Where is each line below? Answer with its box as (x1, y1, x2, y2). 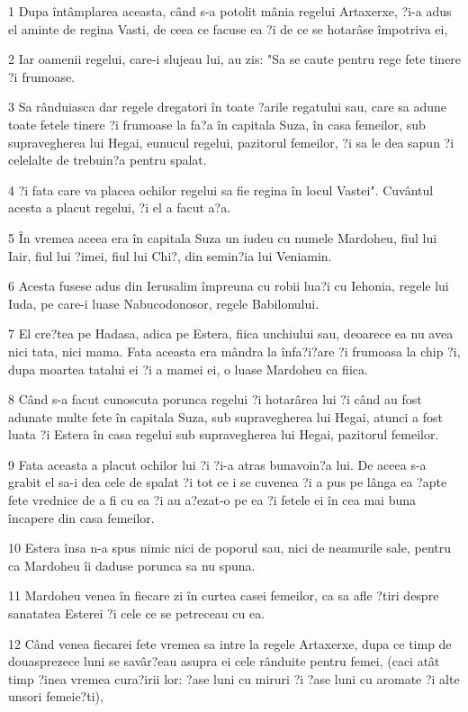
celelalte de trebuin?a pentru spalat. (8, 150, 207, 169)
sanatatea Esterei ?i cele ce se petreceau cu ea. (8, 604, 265, 623)
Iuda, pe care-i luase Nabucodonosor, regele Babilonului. (8, 293, 319, 312)
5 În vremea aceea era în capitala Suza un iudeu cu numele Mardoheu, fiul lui (8, 228, 437, 247)
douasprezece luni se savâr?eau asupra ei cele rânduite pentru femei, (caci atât (8, 652, 440, 671)
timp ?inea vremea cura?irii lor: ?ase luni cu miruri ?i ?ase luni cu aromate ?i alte (8, 669, 460, 688)
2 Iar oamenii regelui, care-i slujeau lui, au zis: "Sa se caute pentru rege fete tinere (8, 50, 462, 68)
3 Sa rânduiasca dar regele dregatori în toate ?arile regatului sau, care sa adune (8, 97, 447, 116)
